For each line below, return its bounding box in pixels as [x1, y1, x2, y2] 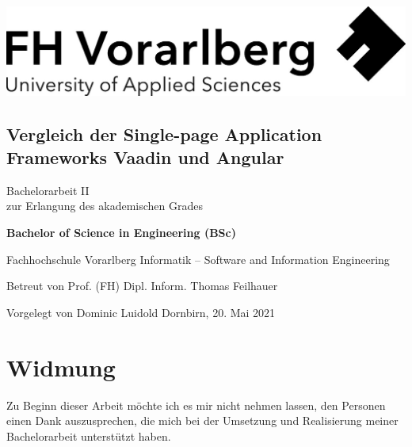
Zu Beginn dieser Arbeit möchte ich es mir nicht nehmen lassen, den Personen [6, 396, 386, 413]
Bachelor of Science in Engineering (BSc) [6, 224, 236, 241]
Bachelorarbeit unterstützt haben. [6, 427, 171, 444]
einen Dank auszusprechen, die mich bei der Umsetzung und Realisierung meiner [6, 412, 399, 429]
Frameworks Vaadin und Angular [6, 145, 284, 170]
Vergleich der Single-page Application [6, 121, 322, 146]
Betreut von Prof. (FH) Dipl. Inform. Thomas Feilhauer [6, 277, 278, 294]
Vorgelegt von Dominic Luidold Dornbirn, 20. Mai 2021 [6, 304, 276, 320]
